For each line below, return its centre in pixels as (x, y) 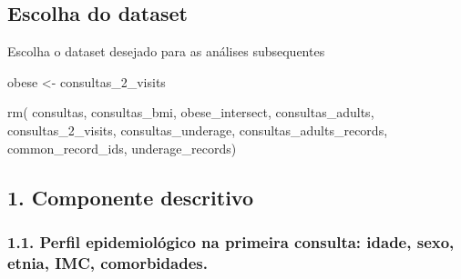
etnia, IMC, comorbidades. (108, 262)
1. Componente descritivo (130, 197)
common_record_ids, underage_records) (122, 148)
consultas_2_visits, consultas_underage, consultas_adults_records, (198, 130)
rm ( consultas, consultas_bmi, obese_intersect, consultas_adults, (191, 112)
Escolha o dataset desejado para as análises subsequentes (166, 51)
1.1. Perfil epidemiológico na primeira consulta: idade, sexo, (231, 241)
